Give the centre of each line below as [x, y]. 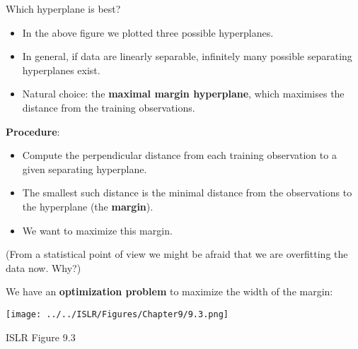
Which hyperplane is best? [63, 8]
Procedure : [33, 131]
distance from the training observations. [109, 107]
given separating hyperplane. [85, 168]
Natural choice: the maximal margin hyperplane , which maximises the [183, 94]
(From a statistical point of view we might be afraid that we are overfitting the [177, 254]
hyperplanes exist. [61, 70]
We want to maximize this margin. [97, 230]
